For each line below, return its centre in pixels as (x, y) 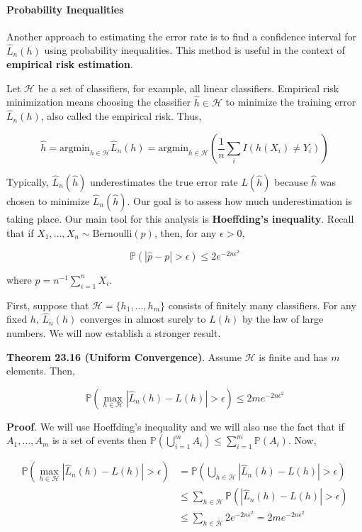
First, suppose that (48, 305)
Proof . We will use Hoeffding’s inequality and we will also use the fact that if (175, 426)
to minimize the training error (291, 102)
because (291, 182)
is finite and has (293, 356)
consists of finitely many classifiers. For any (262, 305)
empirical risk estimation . (70, 64)
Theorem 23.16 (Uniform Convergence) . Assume (124, 356)
